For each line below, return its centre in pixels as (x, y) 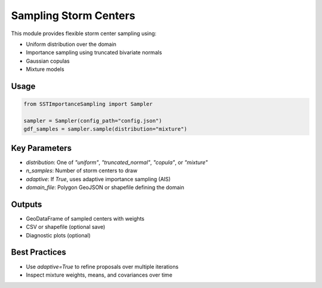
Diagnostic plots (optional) (58, 235)
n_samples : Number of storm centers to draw (82, 171)
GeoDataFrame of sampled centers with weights (85, 218)
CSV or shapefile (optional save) (66, 227)
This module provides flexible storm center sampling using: (84, 33)
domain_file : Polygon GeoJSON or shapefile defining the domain (105, 187)
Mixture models (45, 69)
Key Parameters (41, 148)
